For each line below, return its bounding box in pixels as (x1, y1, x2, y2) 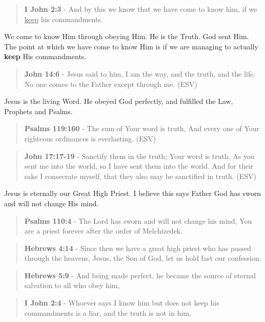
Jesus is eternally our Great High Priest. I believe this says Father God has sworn (4, 188, 261, 199)
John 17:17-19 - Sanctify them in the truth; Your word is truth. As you (24, 150, 255, 161)
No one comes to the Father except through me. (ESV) (24, 78, 197, 89)
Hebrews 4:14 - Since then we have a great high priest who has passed (24, 242, 251, 253)
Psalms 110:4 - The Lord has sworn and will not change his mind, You (24, 215, 252, 226)
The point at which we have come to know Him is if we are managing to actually (4, 41, 258, 51)
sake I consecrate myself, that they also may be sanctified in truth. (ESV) (24, 170, 256, 181)
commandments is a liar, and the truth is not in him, (24, 307, 191, 318)
